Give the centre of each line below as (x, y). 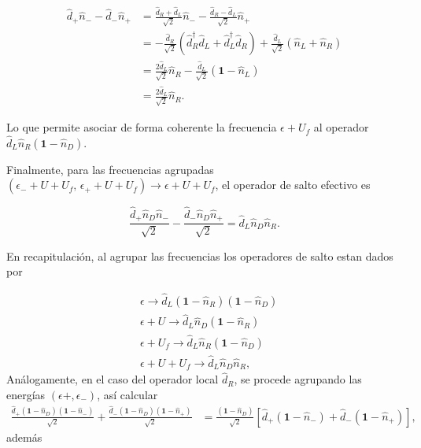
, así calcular (127, 395)
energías (26, 395)
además (24, 437)
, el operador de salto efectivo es (293, 185)
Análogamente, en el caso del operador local (113, 379)
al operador (341, 127)
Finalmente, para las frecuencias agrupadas (110, 169)
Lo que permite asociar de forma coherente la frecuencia (142, 127)
